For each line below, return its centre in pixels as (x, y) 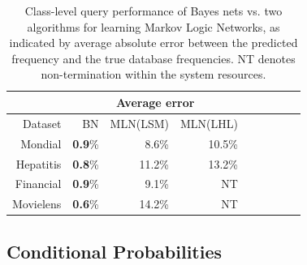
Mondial (41, 143)
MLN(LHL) (209, 123)
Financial (38, 184)
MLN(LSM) (139, 123)
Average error (155, 102)
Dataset (42, 123)
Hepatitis (39, 163)
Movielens (37, 204)
